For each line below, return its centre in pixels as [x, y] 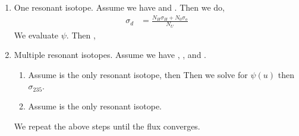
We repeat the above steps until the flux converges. [107, 126]
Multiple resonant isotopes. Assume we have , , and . [110, 55]
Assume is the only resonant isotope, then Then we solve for [138, 74]
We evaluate [36, 35]
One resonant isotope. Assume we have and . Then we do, [119, 7]
